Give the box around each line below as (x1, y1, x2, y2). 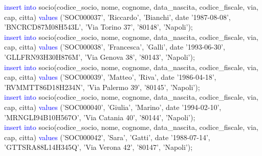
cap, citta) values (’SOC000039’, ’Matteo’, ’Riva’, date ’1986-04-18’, (4, 72, 216, 82)
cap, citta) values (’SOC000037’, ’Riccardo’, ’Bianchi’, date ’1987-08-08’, (4, 11, 231, 22)
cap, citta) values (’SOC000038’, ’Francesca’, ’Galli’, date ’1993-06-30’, (4, 41, 225, 52)
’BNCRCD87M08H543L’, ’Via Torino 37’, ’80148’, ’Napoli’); (4, 21, 193, 32)
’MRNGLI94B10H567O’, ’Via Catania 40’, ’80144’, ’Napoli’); (4, 112, 195, 122)
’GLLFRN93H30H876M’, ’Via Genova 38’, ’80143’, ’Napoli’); (4, 51, 195, 62)
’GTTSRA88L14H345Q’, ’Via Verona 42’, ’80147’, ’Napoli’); (4, 142, 193, 152)
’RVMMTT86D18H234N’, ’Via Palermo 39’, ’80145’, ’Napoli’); (4, 81, 200, 92)
